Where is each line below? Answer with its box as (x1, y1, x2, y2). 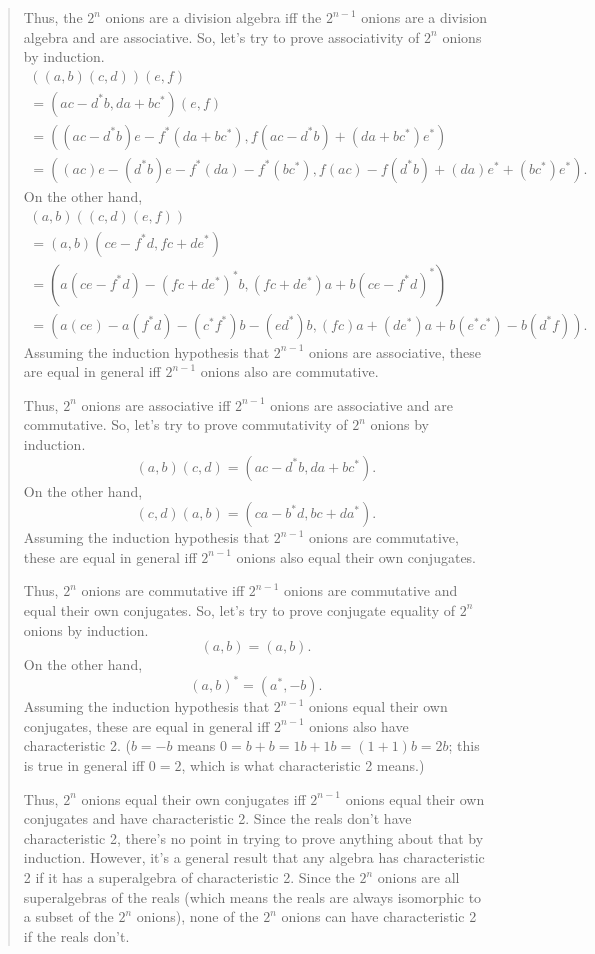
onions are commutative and (284, 580, 458, 601)
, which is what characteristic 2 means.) (181, 755, 425, 776)
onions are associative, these (309, 341, 481, 362)
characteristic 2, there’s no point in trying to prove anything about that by (23, 827, 484, 848)
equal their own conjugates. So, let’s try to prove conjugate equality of (23, 599, 455, 620)
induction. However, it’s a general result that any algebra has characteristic (23, 847, 485, 868)
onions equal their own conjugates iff (81, 788, 306, 809)
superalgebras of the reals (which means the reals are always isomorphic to (23, 886, 482, 907)
